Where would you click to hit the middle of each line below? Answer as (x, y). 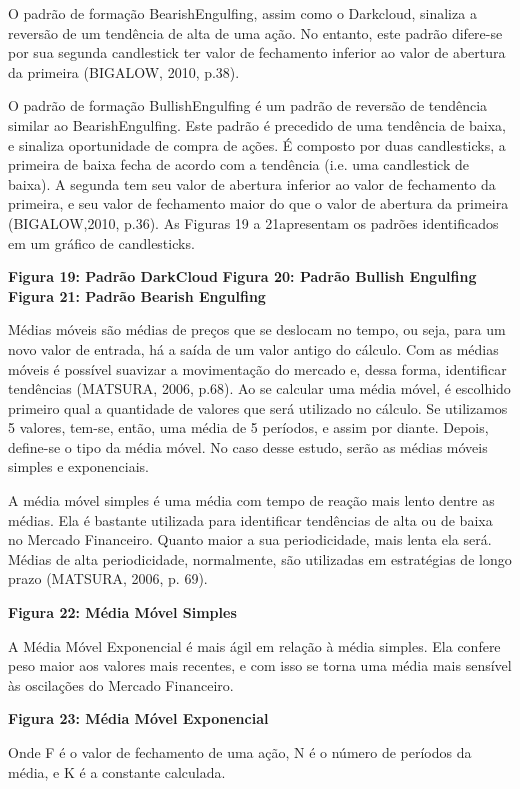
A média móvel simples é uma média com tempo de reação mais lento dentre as (251, 500)
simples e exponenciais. (78, 466)
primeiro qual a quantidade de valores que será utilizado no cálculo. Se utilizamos (258, 407)
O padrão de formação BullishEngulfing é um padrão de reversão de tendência (248, 105)
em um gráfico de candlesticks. (101, 242)
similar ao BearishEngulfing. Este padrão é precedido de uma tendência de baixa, (257, 124)
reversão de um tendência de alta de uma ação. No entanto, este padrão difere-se (255, 32)
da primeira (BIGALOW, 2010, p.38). (124, 71)
